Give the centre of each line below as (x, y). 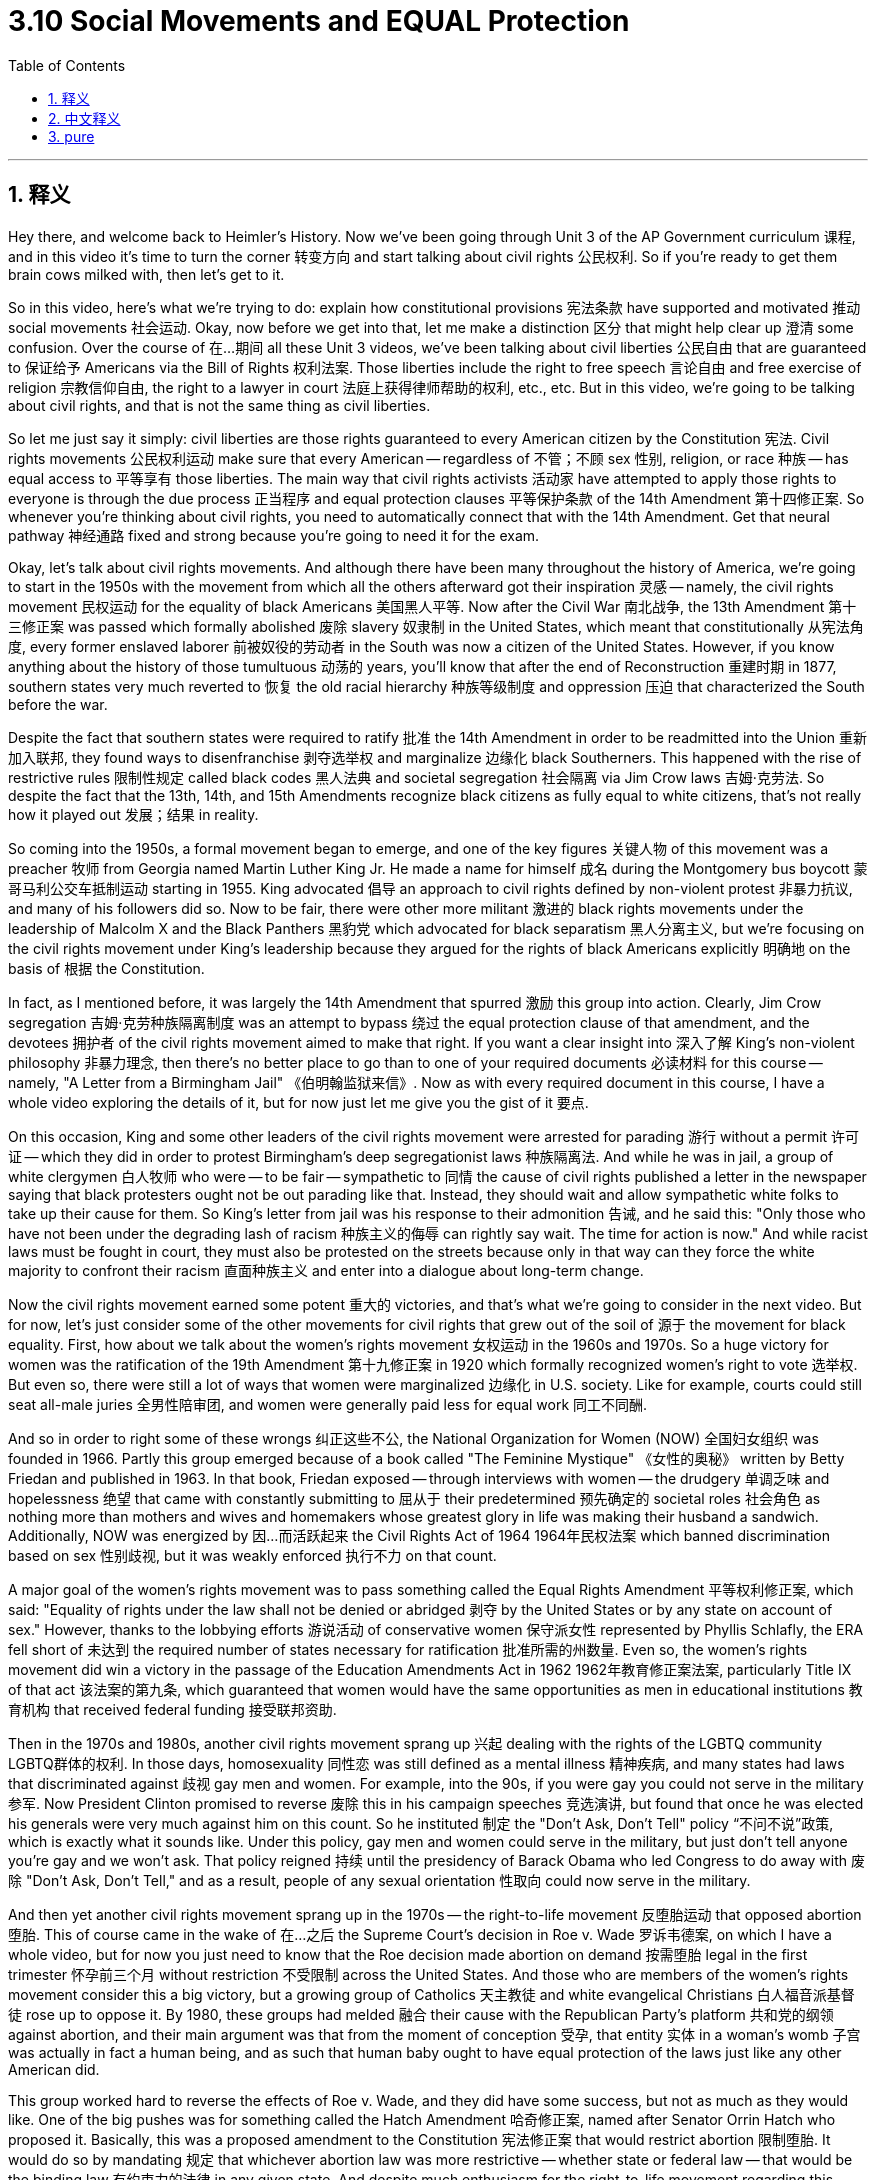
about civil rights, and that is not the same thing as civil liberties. (219, 405)
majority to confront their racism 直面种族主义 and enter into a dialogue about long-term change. (326, 1270)
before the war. (58, 704)
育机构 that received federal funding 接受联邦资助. (172, 1709)
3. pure (71, 136)
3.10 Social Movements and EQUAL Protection (319, 21)
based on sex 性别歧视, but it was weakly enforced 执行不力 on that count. (252, 1555)
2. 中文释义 (84, 118)
